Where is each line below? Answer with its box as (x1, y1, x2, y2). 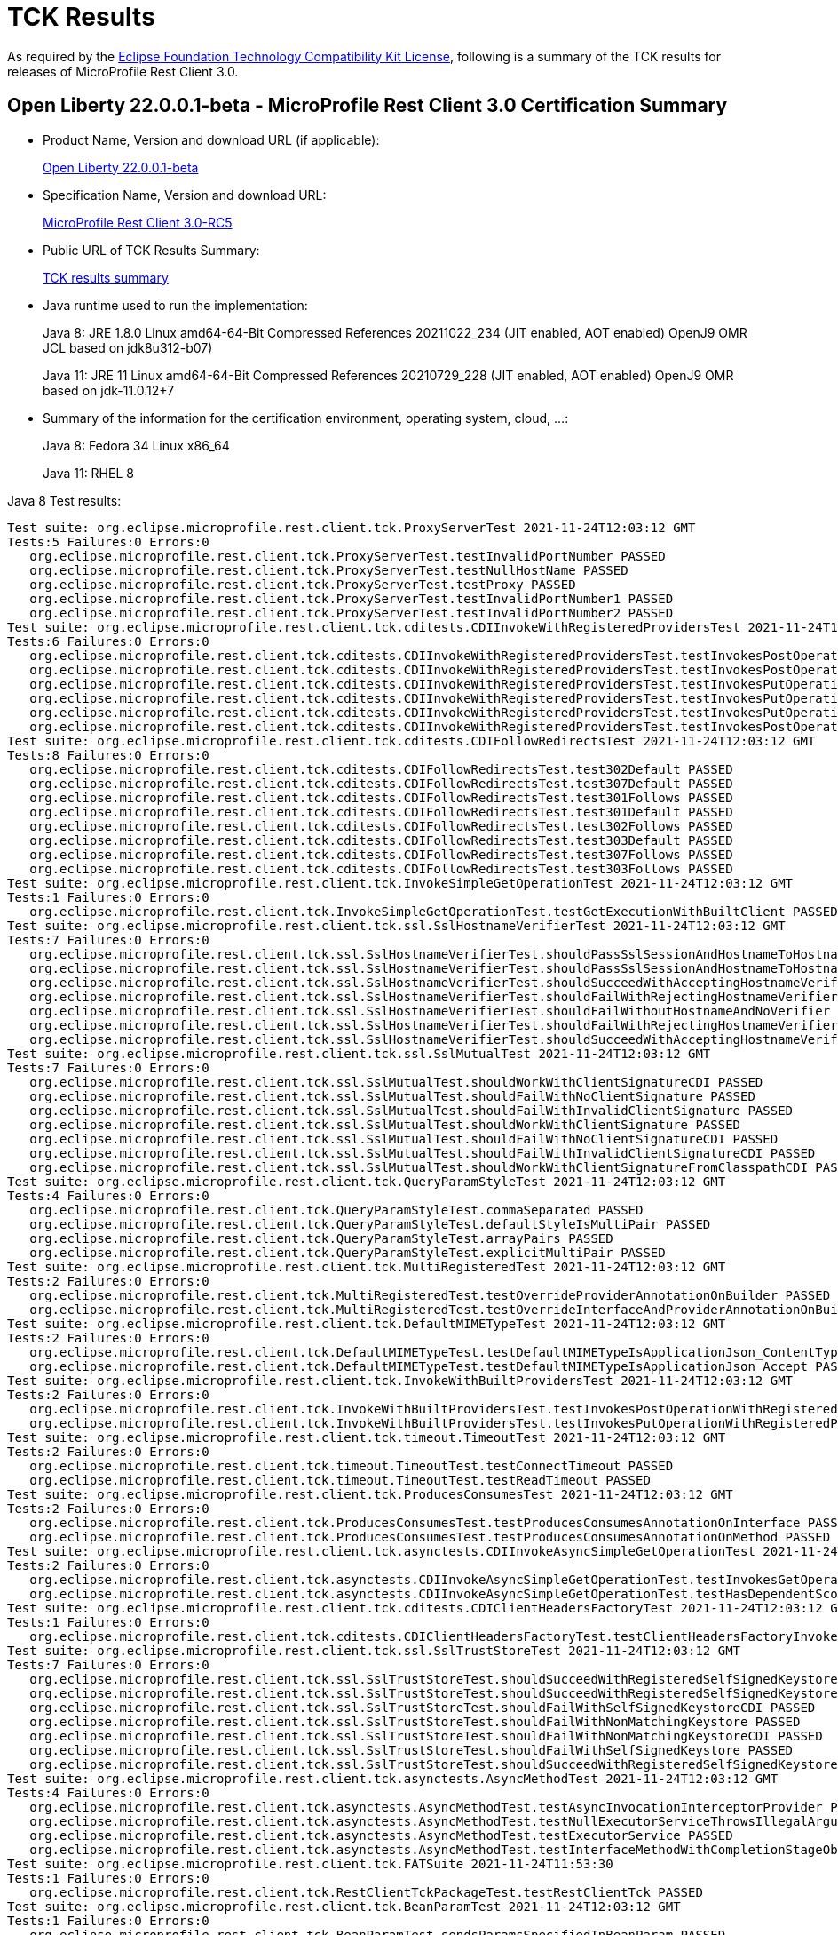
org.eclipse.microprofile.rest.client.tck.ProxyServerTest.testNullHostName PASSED (29, 562, 628, 577)
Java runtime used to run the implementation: (43, 297, 308, 313)
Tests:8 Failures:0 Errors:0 (7, 747, 209, 762)
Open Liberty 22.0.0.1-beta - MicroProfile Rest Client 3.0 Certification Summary (7, 94, 728, 117)
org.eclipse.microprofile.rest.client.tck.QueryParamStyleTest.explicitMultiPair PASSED (29, 1245, 666, 1260)
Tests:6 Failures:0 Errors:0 (7, 633, 209, 649)
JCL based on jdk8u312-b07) (43, 339, 213, 355)
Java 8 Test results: (7, 492, 122, 508)
